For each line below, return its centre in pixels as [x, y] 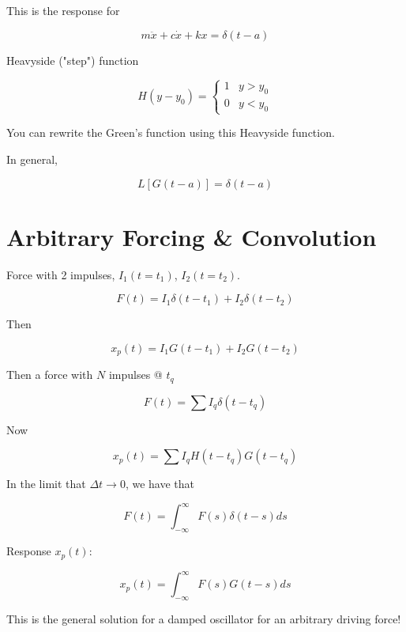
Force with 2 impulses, [61, 274]
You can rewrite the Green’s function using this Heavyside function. [171, 132]
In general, [32, 159]
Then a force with [50, 375]
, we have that [160, 484]
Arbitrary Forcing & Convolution [192, 236]
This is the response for [63, 10]
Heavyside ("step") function [73, 60]
